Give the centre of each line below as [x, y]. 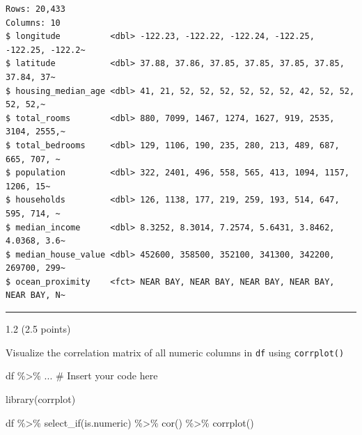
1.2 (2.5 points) [38, 329]
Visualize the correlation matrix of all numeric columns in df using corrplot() [175, 352]
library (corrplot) [41, 398]
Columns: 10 [33, 23]
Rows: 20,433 [36, 9]
